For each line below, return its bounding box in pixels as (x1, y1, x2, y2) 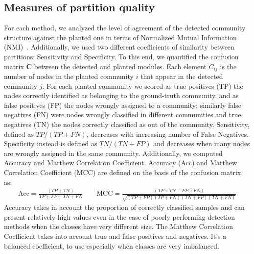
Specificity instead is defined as (4, 138, 97, 149)
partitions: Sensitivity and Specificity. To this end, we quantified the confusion (4, 51, 239, 61)
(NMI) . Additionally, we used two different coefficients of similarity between (4, 42, 234, 52)
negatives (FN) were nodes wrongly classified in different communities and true (4, 109, 241, 120)
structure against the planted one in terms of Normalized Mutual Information (4, 32, 237, 42)
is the (220, 61, 237, 71)
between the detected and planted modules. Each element (34, 61, 207, 71)
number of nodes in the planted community (4, 71, 134, 81)
